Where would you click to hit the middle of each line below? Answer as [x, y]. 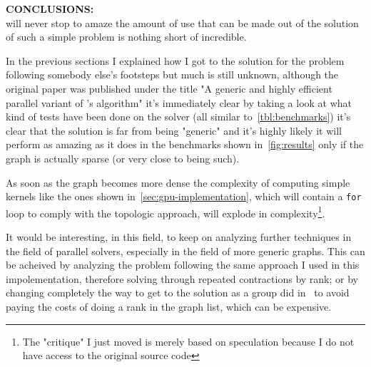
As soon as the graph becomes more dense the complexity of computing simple [178, 182]
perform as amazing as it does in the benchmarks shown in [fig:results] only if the [185, 144]
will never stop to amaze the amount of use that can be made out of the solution [182, 22]
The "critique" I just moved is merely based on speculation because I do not [188, 341]
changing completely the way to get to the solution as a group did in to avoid [178, 293]
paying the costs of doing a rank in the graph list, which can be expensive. [169, 306]
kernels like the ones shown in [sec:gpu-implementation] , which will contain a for [184, 196]
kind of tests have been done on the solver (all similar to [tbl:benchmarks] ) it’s [178, 117]
